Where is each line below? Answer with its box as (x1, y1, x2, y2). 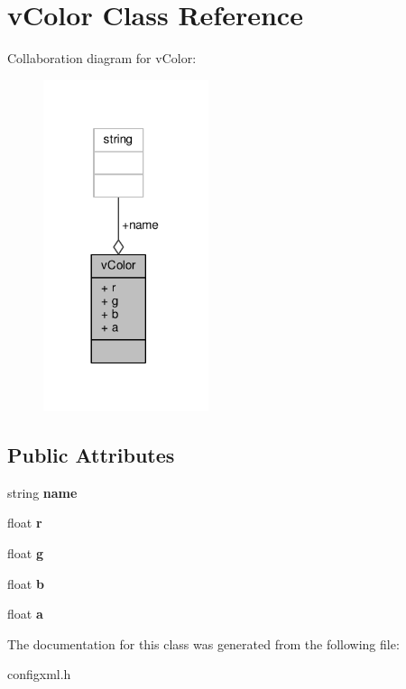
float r (7, 513, 42, 532)
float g (7, 543, 43, 562)
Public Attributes (7, 440, 175, 468)
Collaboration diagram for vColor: (7, 49, 197, 68)
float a (7, 604, 43, 623)
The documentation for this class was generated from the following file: (7, 634, 400, 653)
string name (7, 482, 78, 501)
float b (7, 574, 44, 593)
